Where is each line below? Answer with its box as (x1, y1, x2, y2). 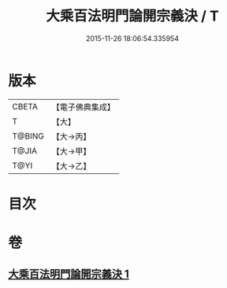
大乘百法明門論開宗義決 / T (46, 7, 219, 25)
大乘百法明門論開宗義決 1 (8, 268, 130, 281)
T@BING (12, 131, 45, 142)
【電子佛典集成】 (51, 102, 116, 113)
